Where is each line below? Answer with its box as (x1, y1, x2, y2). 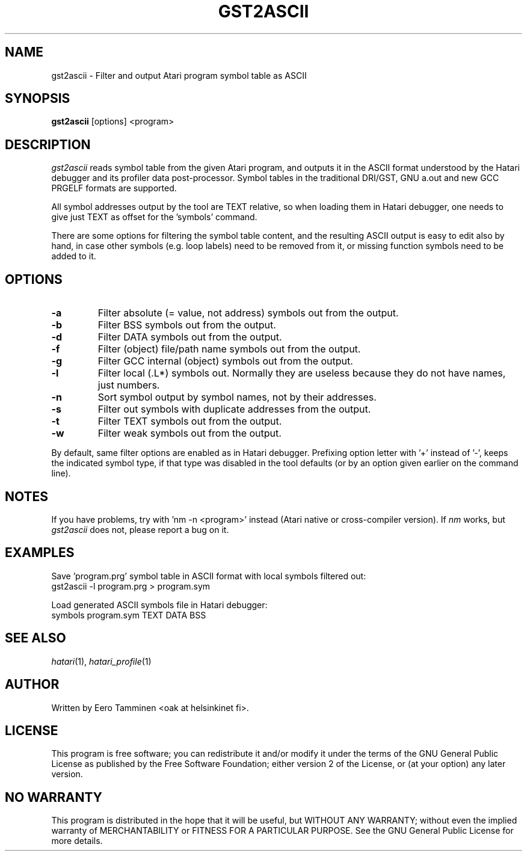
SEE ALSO (5, 630, 66, 646)
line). (51, 468, 71, 479)
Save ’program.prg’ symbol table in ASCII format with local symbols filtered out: (51, 570, 366, 581)
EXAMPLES (5, 545, 75, 561)
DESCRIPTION (5, 137, 91, 152)
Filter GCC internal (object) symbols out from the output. (97, 355, 353, 368)
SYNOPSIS (5, 91, 70, 106)
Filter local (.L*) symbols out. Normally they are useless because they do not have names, (97, 367, 506, 380)
